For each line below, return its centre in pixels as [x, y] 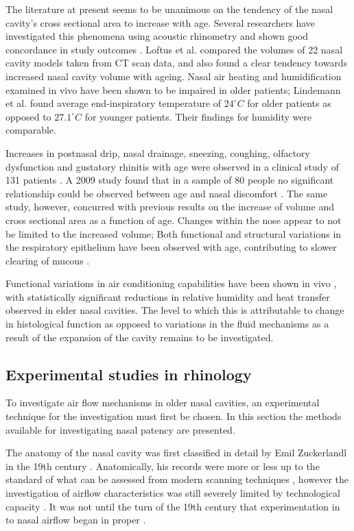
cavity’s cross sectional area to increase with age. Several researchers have [161, 22]
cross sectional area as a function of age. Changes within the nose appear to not [174, 220]
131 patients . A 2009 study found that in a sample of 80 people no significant [170, 180]
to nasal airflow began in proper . [76, 520]
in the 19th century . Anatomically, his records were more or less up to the [163, 466]
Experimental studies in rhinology [129, 374]
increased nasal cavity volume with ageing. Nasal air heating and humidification [174, 76]
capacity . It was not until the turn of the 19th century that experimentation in [173, 506]
